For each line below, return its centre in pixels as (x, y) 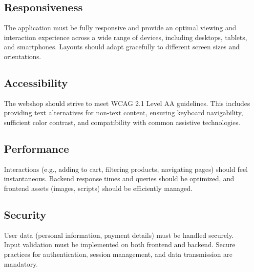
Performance (37, 148)
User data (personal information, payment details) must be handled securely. (119, 235)
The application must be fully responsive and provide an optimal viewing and (120, 28)
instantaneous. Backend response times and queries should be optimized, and (119, 178)
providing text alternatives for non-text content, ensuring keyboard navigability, (124, 113)
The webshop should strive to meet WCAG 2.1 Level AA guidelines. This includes (127, 103)
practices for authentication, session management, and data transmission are (118, 254)
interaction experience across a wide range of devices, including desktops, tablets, (126, 37)
